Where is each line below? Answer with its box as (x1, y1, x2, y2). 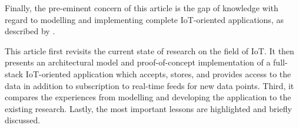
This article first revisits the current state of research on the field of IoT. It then (5, 44, 294, 57)
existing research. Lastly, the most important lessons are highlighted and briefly (5, 102, 292, 114)
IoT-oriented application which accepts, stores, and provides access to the (25, 67, 291, 80)
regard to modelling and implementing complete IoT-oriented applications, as (5, 13, 284, 25)
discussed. (5, 114, 41, 126)
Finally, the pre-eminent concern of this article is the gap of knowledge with (5, 2, 278, 14)
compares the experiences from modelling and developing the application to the (5, 91, 291, 103)
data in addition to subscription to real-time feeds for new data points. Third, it (5, 79, 294, 91)
